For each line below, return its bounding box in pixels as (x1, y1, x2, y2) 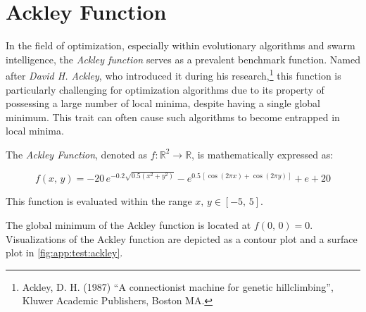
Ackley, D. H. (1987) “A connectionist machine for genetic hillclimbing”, (22, 279, 334, 294)
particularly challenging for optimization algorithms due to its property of (6, 82, 324, 96)
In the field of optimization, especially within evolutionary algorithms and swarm (6, 38, 355, 53)
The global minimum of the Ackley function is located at (6, 218, 251, 232)
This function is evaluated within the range (6, 194, 192, 208)
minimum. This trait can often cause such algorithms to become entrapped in (6, 109, 340, 124)
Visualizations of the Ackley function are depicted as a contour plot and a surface (6, 231, 358, 246)
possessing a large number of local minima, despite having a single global (6, 96, 320, 111)
